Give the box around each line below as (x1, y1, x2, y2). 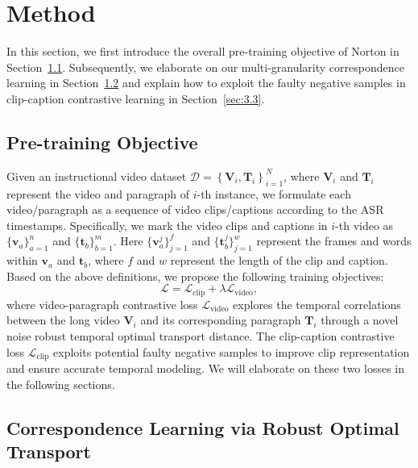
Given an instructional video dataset (6, 167, 187, 184)
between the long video (6, 311, 120, 328)
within (6, 252, 38, 269)
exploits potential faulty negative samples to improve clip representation (53, 343, 410, 360)
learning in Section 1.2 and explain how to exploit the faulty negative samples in (6, 74, 406, 91)
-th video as (335, 216, 394, 233)
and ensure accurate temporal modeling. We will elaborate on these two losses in (6, 359, 405, 376)
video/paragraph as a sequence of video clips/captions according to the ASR (6, 201, 384, 218)
